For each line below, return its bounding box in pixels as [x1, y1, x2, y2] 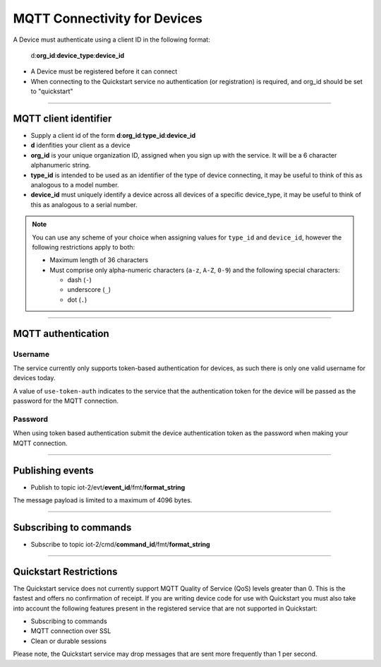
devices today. [13, 374, 56, 382]
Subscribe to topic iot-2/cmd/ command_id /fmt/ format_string [30, 540, 211, 548]
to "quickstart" [30, 87, 73, 95]
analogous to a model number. [30, 180, 119, 189]
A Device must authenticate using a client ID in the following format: [13, 35, 211, 44]
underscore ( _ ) [67, 285, 111, 294]
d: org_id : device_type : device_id [30, 51, 125, 59]
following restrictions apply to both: [32, 242, 135, 251]
